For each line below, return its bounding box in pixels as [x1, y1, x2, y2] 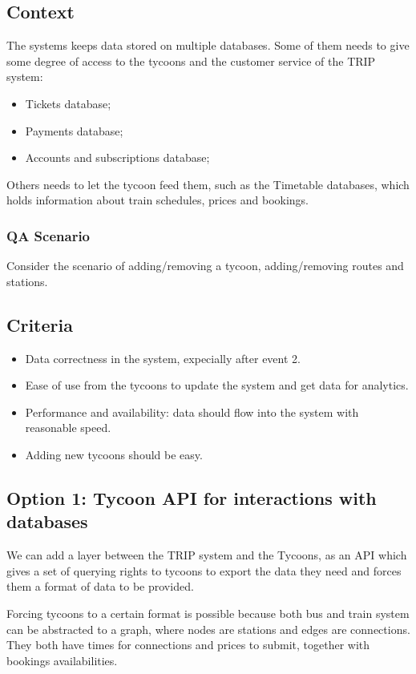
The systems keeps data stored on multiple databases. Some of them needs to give [6, 37, 410, 54]
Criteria [6, 312, 73, 337]
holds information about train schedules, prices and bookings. [6, 192, 309, 208]
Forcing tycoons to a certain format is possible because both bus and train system [6, 604, 410, 621]
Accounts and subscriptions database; [25, 149, 210, 166]
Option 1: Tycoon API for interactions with [6, 485, 377, 510]
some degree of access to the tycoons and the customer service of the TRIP [6, 52, 376, 69]
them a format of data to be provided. [6, 578, 194, 595]
